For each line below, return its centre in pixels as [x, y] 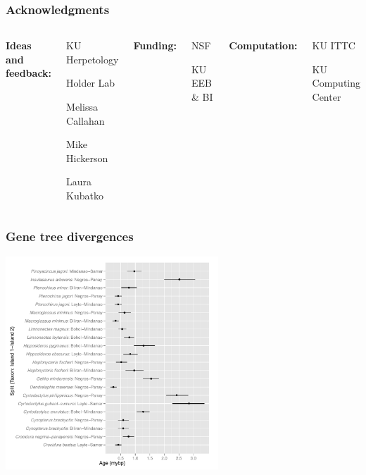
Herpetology [93, 59]
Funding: [155, 45]
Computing [336, 83]
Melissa [82, 106]
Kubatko [85, 195]
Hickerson [87, 158]
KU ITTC [334, 45]
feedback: [29, 73]
